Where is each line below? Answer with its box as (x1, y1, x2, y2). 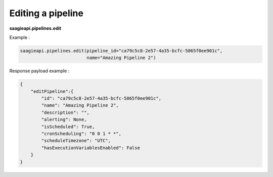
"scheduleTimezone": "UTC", (41, 138, 111, 144)
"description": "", (41, 109, 89, 115)
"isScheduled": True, (41, 124, 95, 130)
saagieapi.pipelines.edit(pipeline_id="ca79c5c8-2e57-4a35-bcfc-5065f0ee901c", (20, 48, 223, 53)
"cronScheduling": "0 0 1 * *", (41, 131, 121, 137)
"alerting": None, (41, 116, 87, 123)
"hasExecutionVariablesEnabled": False (41, 145, 140, 151)
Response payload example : (9, 68, 70, 74)
